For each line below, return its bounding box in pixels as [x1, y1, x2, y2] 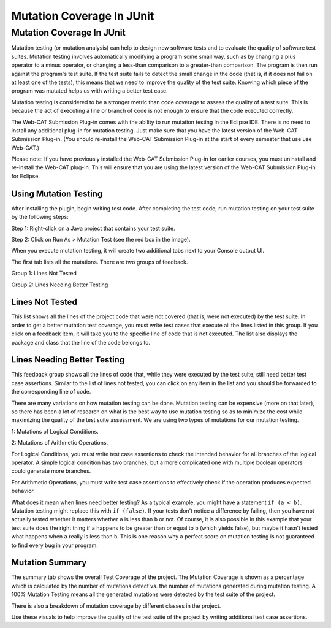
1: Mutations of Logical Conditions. [11, 427, 99, 435]
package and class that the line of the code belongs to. [11, 339, 150, 346]
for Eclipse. [11, 172, 40, 180]
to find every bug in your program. [11, 542, 98, 549]
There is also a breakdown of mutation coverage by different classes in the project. [11, 602, 221, 610]
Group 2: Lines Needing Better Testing [11, 281, 108, 288]
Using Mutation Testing [11, 188, 103, 199]
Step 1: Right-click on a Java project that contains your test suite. [11, 224, 175, 232]
